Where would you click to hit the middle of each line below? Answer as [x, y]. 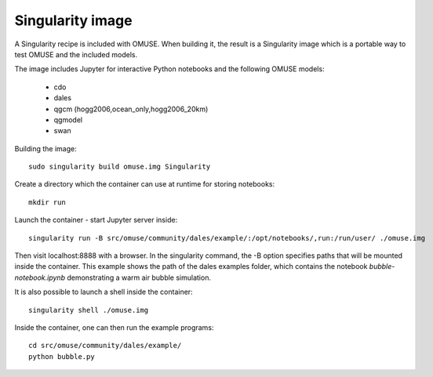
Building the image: [46, 148]
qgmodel [68, 120]
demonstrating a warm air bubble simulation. [139, 277]
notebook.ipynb [40, 277]
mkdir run [47, 202]
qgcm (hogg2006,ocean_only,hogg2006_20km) [131, 109]
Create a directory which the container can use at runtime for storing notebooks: [145, 184]
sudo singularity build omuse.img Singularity [120, 167]
